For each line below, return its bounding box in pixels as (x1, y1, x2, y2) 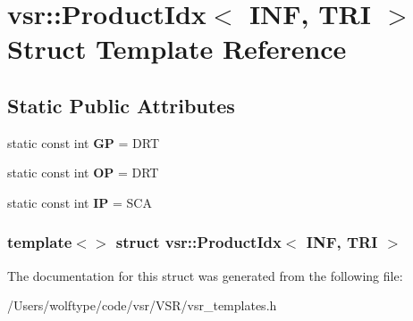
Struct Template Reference (7, 30, 347, 67)
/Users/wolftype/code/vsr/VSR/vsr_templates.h (7, 296, 277, 315)
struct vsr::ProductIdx (115, 231, 282, 253)
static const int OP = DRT (7, 163, 159, 182)
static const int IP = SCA (7, 193, 152, 211)
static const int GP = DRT (7, 133, 160, 152)
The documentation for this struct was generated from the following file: (7, 266, 403, 284)
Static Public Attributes (7, 91, 235, 119)
